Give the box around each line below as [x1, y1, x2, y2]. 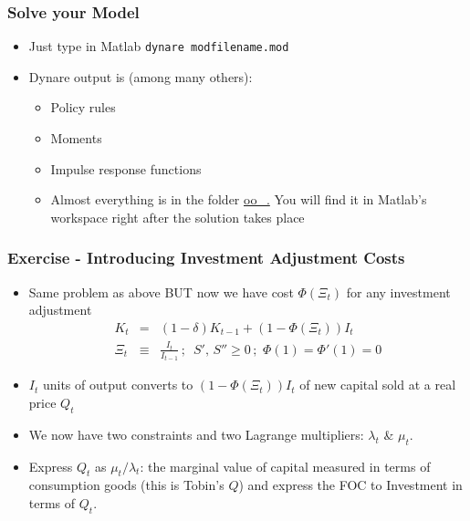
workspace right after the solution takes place [50, 207, 305, 226]
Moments [50, 129, 102, 148]
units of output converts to [42, 375, 193, 394]
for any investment [346, 282, 451, 301]
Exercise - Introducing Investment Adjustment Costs [7, 246, 405, 269]
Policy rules [50, 98, 116, 117]
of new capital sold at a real [299, 375, 456, 394]
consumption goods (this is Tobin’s [28, 475, 225, 495]
